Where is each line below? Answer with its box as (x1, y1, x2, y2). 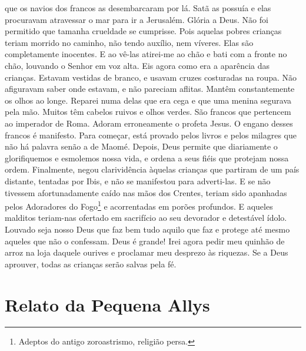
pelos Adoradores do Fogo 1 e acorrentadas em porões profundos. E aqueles (5, 198, 273, 212)
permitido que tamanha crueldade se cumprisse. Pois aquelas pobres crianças (5, 25, 282, 37)
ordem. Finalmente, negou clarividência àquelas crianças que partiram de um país (5, 163, 300, 175)
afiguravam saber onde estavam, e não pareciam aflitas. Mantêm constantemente (5, 82, 295, 95)
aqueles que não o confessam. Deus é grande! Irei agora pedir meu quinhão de (5, 234, 285, 247)
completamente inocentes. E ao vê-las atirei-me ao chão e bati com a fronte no (5, 48, 287, 60)
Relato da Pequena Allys (5, 292, 210, 316)
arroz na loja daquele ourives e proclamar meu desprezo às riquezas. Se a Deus (5, 246, 288, 259)
